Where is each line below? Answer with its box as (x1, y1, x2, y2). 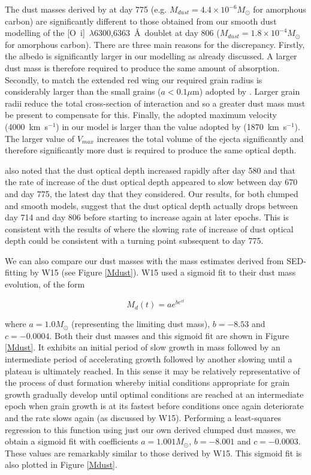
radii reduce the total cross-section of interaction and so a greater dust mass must (5, 96, 306, 109)
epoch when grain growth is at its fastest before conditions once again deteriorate (5, 400, 304, 412)
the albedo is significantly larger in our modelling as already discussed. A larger (5, 50, 297, 62)
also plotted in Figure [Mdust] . (5, 458, 117, 471)
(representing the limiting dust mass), (71, 317, 210, 330)
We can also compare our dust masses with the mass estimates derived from (5, 254, 284, 267)
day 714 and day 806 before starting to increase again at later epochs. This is (5, 211, 289, 223)
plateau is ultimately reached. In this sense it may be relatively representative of (5, 364, 300, 377)
